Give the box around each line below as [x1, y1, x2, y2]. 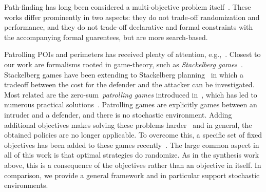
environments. [4, 180, 48, 190]
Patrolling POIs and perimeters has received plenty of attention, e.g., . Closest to [4, 49, 261, 60]
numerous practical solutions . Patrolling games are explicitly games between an [4, 99, 257, 110]
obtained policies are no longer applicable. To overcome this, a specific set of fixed [4, 129, 262, 140]
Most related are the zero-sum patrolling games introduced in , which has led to [4, 89, 257, 100]
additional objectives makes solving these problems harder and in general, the [4, 119, 252, 130]
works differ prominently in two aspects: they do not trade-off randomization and [4, 11, 260, 22]
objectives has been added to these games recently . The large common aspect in [4, 139, 259, 150]
